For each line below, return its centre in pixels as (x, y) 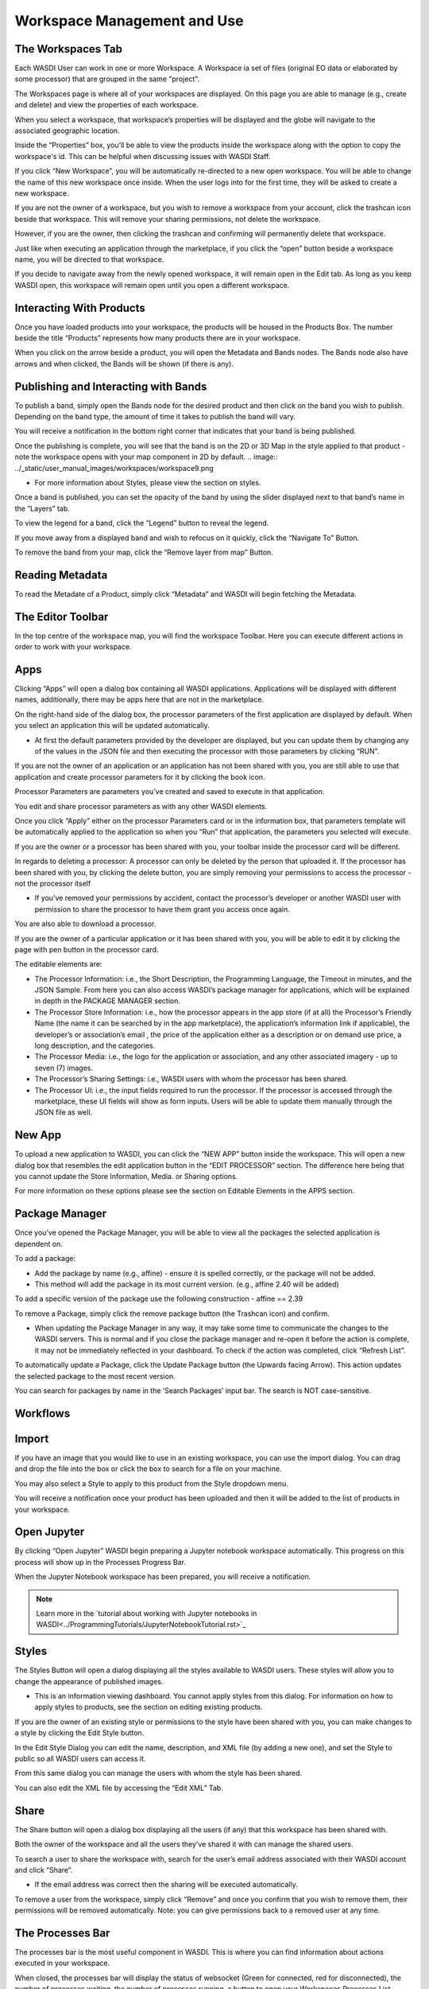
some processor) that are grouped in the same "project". (107, 79)
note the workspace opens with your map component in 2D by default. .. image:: (146, 457)
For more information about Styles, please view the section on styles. (148, 483)
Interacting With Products (80, 307)
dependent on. (39, 1244)
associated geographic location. (67, 130)
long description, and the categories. (95, 1045)
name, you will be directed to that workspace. (89, 259)
